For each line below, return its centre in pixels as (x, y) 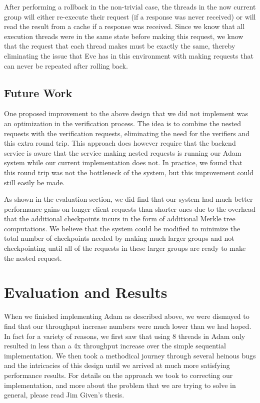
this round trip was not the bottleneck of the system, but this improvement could (129, 172)
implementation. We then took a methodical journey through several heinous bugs (130, 355)
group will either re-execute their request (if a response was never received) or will (130, 16)
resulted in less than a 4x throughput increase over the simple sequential (115, 346)
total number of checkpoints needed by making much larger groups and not (119, 238)
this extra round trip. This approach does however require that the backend (120, 143)
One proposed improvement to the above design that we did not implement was (126, 113)
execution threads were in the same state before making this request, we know (124, 36)
